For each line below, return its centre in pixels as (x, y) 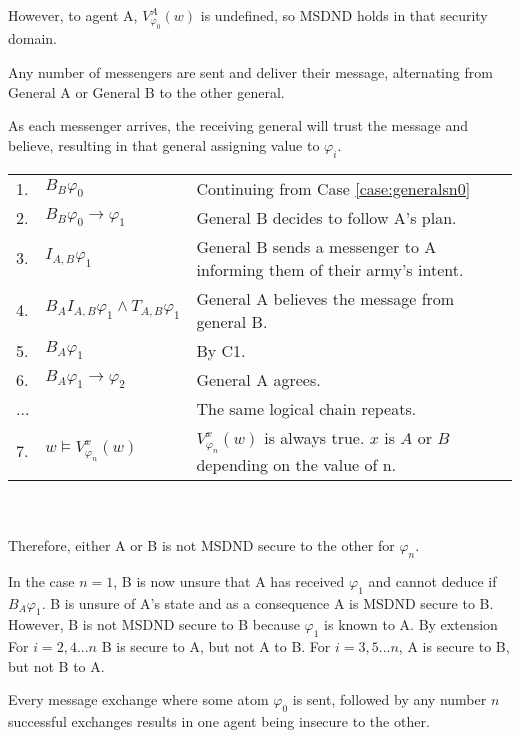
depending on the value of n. (296, 464)
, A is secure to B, (454, 646)
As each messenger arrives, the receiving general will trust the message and (238, 125)
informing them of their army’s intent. (330, 269)
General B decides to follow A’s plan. (326, 217)
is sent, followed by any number (389, 699)
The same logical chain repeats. (306, 408)
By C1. (221, 350)
